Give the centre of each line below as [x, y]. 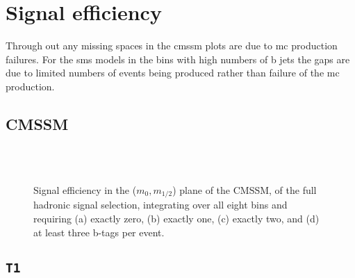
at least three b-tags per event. [99, 232]
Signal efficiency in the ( [85, 189]
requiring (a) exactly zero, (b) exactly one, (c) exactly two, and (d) [176, 218]
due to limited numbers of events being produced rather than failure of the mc [173, 73]
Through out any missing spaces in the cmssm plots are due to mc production [172, 46]
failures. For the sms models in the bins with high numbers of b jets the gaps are [178, 59]
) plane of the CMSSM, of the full [245, 189]
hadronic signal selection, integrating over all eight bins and [160, 205]
